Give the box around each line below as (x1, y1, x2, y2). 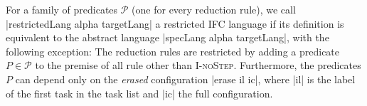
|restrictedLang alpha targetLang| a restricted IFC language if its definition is (6, 16, 344, 31)
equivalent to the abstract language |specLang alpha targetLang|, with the (6, 30, 329, 45)
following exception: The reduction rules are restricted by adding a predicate (6, 43, 340, 58)
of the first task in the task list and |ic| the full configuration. (6, 85, 273, 100)
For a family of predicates (6, 2, 118, 16)
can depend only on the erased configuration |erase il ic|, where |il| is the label (15, 71, 356, 86)
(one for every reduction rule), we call (132, 2, 296, 16)
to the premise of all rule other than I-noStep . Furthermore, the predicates (35, 58, 361, 73)
